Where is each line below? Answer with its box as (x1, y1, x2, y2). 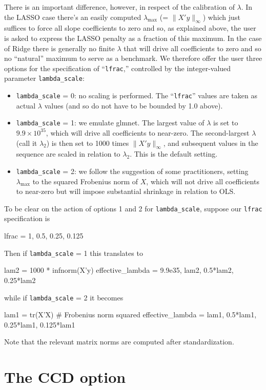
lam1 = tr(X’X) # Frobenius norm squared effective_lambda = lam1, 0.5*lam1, (4, 309, 257, 320)
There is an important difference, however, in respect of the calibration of (4, 2, 235, 12)
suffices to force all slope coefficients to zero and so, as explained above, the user (4, 23, 256, 33)
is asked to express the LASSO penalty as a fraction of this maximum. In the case (4, 32, 262, 43)
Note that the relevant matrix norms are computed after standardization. (4, 336, 234, 347)
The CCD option (4, 366, 126, 387)
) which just (202, 11, 240, 22)
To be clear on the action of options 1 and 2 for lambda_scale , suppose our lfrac (4, 203, 262, 213)
